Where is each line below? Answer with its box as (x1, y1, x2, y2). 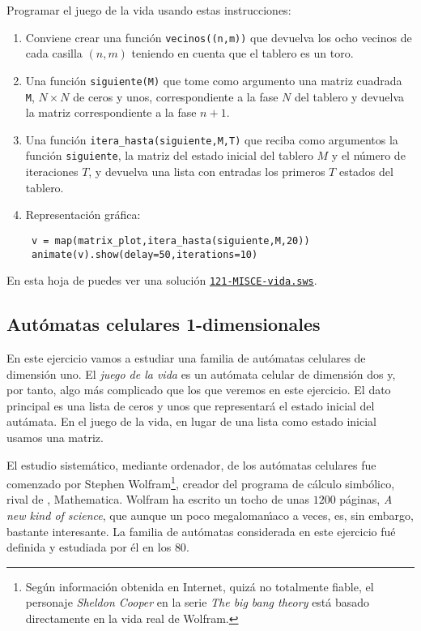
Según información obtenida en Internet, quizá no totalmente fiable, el (25, 577, 374, 595)
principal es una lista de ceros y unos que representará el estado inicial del (6, 397, 375, 414)
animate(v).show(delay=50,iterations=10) (31, 248, 258, 260)
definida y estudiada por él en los (6, 539, 172, 556)
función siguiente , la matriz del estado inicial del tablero (25, 147, 313, 164)
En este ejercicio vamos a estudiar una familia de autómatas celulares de (6, 350, 366, 367)
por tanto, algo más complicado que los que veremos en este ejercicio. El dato (6, 381, 391, 398)
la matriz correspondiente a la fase (25, 104, 197, 121)
